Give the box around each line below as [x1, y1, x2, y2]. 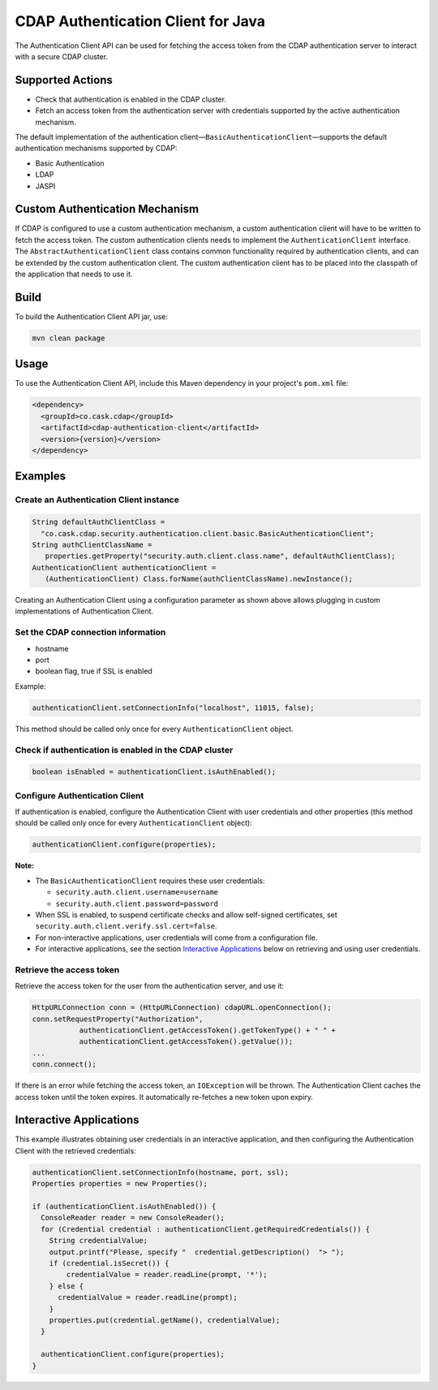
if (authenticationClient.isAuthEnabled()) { [32, 1202, 217, 1211]
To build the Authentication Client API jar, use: [15, 311, 168, 321]
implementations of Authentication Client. [15, 606, 154, 617]
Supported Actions [15, 73, 113, 87]
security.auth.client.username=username [55, 888, 219, 897]
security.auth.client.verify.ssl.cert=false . [35, 921, 218, 931]
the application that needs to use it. [15, 269, 133, 279]
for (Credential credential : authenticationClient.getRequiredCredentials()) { [41, 1224, 371, 1234]
